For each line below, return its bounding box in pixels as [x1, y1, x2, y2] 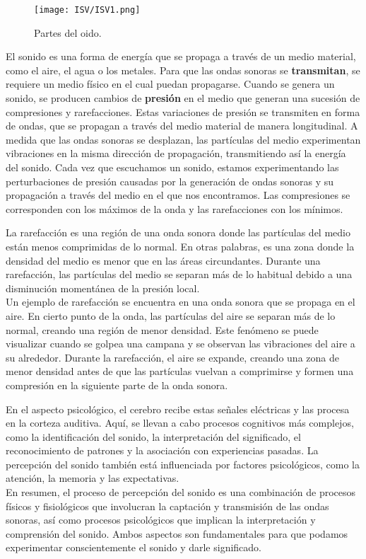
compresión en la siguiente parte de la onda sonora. [6, 377, 228, 392]
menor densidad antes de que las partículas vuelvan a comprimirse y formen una [6, 364, 354, 379]
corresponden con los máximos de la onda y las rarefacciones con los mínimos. [6, 201, 343, 216]
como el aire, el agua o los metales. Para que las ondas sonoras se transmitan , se [6, 62, 360, 77]
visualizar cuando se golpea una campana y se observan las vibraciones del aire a [6, 336, 355, 351]
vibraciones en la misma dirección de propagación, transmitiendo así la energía [6, 146, 346, 161]
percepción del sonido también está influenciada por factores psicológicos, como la [6, 456, 360, 471]
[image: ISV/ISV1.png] [34, 5, 141, 15]
